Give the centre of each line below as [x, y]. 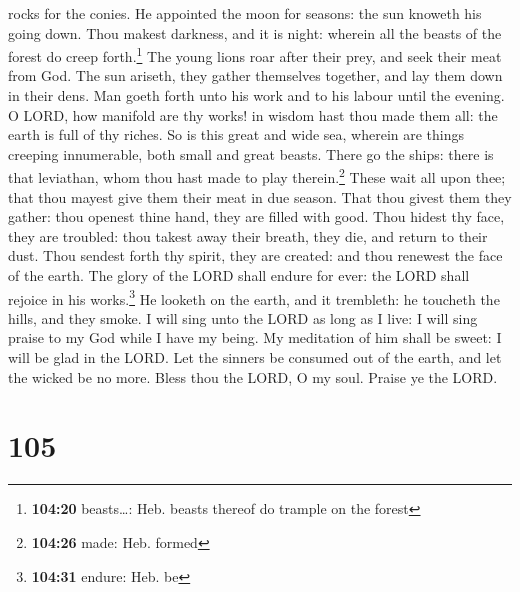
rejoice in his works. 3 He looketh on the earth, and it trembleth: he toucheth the [254, 297]
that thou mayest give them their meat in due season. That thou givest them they [260, 196]
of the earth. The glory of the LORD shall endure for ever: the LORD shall [239, 275]
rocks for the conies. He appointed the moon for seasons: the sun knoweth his [245, 13]
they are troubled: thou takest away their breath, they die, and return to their [248, 235]
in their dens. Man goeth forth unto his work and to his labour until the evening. [256, 95]
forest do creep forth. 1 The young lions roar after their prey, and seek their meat [255, 54]
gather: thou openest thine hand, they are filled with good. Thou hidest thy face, [256, 216]
